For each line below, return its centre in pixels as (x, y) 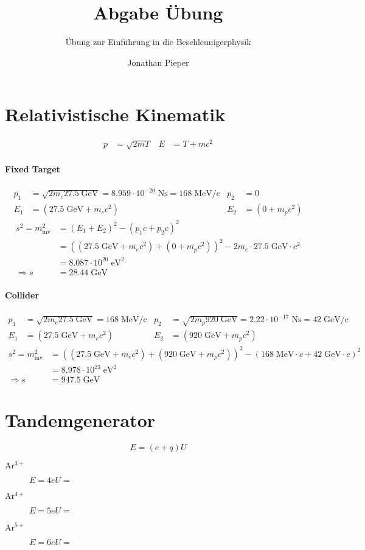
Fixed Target (33, 168)
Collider (22, 294)
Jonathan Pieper (158, 62)
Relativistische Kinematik (115, 114)
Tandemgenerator (80, 420)
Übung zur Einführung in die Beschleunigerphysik (158, 42)
